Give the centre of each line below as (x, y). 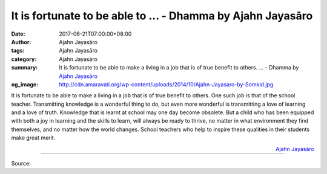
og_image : (25, 84)
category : (24, 59)
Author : (21, 42)
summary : (25, 68)
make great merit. (33, 138)
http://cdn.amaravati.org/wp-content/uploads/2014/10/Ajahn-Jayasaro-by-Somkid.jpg (166, 84)
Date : (18, 34)
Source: (21, 164)
